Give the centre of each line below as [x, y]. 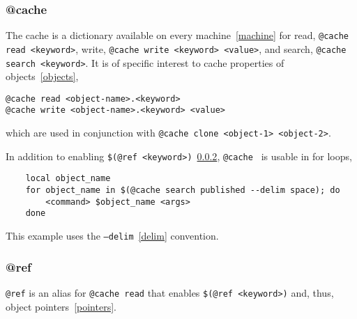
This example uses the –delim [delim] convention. [112, 236]
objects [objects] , [42, 76]
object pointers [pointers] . [61, 306]
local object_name [68, 179]
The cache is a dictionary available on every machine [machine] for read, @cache [177, 35]
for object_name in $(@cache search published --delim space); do [183, 190]
